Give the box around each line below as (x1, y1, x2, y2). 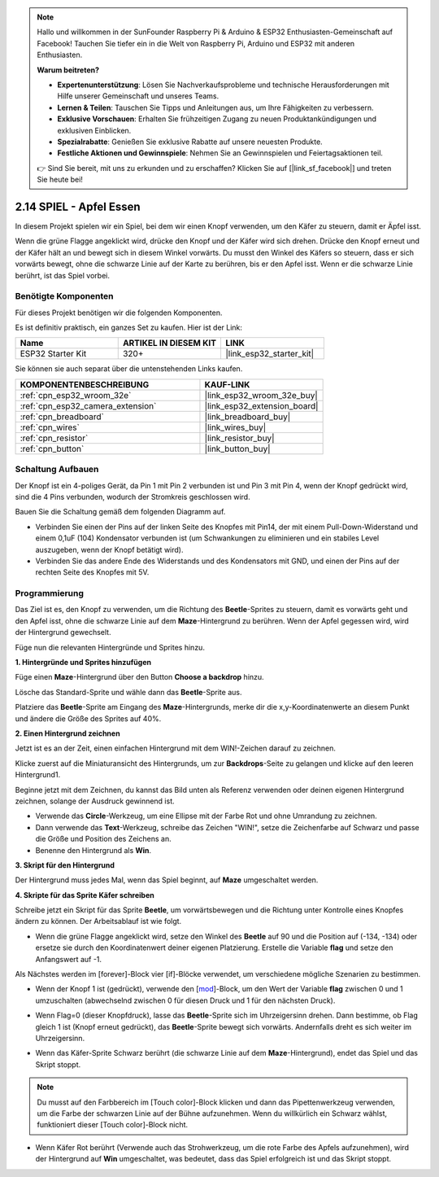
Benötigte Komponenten (15, 291, 114, 302)
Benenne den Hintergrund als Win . (35, 845, 152, 855)
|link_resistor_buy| (204, 432, 275, 444)
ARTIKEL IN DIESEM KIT (122, 338, 217, 349)
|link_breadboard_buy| (204, 411, 291, 422)
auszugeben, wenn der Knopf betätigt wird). (35, 545, 184, 554)
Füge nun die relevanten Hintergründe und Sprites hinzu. (15, 642, 205, 652)
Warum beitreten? (37, 65, 100, 75)
